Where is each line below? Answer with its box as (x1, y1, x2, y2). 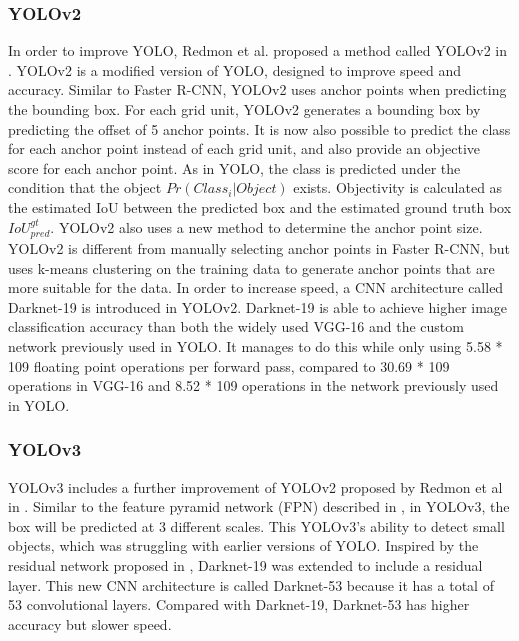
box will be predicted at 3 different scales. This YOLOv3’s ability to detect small (8, 515, 505, 536)
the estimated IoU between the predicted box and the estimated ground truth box (8, 196, 512, 217)
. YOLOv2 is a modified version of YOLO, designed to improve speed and (8, 59, 462, 80)
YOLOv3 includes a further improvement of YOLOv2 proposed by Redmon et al (8, 476, 503, 497)
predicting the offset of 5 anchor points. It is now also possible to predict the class (8, 118, 511, 139)
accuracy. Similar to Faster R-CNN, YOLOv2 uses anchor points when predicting (8, 79, 507, 100)
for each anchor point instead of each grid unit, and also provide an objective (8, 138, 481, 159)
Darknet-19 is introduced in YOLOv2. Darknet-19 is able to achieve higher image (8, 296, 508, 317)
